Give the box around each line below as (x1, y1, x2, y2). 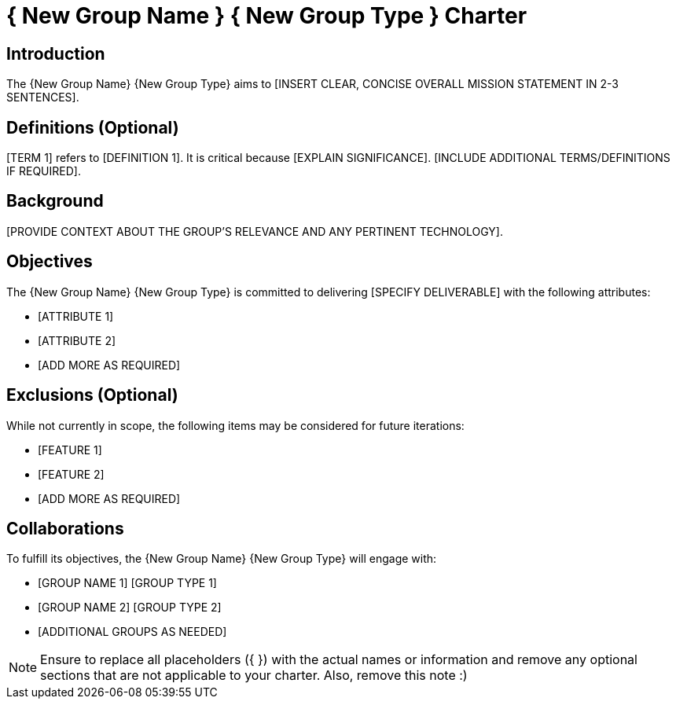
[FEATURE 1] (38, 442, 102, 457)
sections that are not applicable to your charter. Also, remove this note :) (40, 667, 468, 684)
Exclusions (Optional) (6, 385, 178, 406)
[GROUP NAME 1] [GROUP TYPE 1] (38, 576, 217, 590)
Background (6, 191, 104, 211)
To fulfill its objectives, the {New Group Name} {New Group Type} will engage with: (6, 552, 437, 566)
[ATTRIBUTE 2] (38, 333, 116, 347)
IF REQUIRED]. (6, 164, 81, 178)
